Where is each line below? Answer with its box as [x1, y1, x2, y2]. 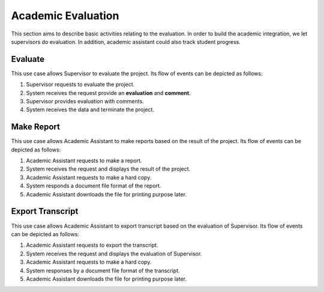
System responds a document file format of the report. [26, 182, 161, 189]
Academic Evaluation [11, 9, 119, 22]
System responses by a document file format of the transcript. [26, 267, 180, 274]
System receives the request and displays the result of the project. [26, 165, 191, 172]
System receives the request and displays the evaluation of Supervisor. [26, 250, 202, 257]
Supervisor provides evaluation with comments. [26, 98, 144, 105]
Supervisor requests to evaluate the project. [26, 81, 135, 88]
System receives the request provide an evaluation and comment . [26, 89, 191, 96]
